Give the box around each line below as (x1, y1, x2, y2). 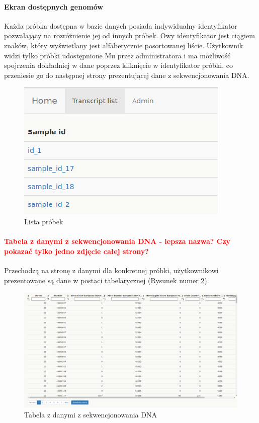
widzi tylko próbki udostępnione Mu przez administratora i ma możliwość (4, 50, 231, 60)
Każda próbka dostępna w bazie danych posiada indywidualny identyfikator (4, 20, 237, 31)
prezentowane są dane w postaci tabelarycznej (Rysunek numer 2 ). (4, 275, 209, 285)
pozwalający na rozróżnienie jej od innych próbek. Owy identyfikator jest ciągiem (4, 30, 255, 41)
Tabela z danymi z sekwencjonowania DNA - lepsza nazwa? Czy (4, 236, 231, 246)
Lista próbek (24, 216, 63, 226)
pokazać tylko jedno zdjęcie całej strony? (4, 245, 149, 256)
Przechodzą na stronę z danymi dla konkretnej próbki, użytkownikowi (4, 265, 219, 275)
